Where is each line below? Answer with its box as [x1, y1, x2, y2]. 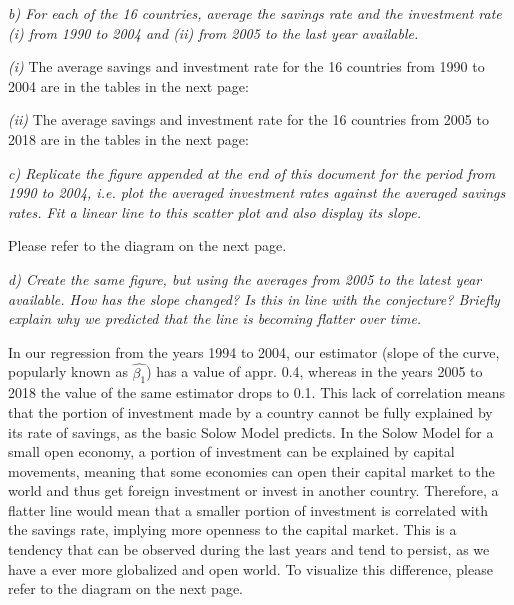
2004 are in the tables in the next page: [8, 75, 249, 96]
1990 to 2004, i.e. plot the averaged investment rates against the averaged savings [8, 182, 506, 203]
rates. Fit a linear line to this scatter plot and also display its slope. [8, 201, 421, 222]
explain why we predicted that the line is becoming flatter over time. [8, 308, 422, 329]
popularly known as [8, 361, 128, 382]
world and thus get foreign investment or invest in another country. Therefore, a [8, 480, 499, 501]
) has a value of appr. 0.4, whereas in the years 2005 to [146, 361, 483, 382]
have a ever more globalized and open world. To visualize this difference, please [8, 558, 493, 579]
